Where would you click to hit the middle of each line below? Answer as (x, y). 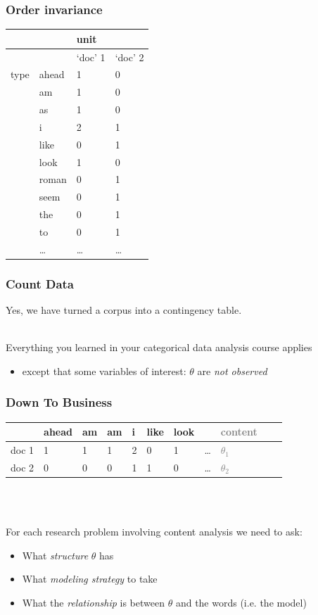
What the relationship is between (93, 602)
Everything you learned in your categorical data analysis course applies (159, 347)
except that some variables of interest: (104, 370)
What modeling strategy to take (90, 579)
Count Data (40, 283)
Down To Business (59, 402)
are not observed (232, 370)
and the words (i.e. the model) (241, 602)
